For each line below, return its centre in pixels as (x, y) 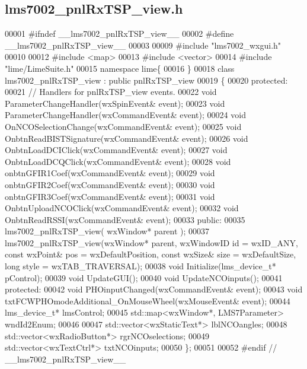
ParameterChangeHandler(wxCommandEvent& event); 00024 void (125, 115)
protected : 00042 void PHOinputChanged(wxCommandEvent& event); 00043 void (154, 289)
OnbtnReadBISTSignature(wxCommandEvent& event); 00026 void (127, 138)
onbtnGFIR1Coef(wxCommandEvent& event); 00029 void (110, 173)
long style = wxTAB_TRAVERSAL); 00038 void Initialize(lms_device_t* (140, 266)
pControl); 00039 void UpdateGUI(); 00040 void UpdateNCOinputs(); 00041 (144, 277)
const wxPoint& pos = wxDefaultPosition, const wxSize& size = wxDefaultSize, (151, 254)
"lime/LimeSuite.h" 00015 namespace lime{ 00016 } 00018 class (120, 68)
